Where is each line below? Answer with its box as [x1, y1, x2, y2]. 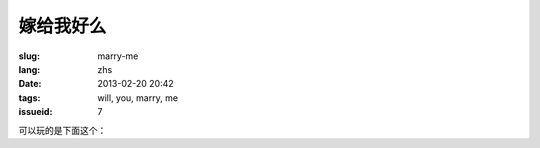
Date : [18, 78, 42, 90]
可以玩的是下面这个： [18, 124, 107, 136]
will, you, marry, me [97, 91, 179, 104]
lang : [18, 63, 41, 75]
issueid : [18, 106, 53, 118]
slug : [18, 50, 40, 62]
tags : [18, 91, 41, 104]
